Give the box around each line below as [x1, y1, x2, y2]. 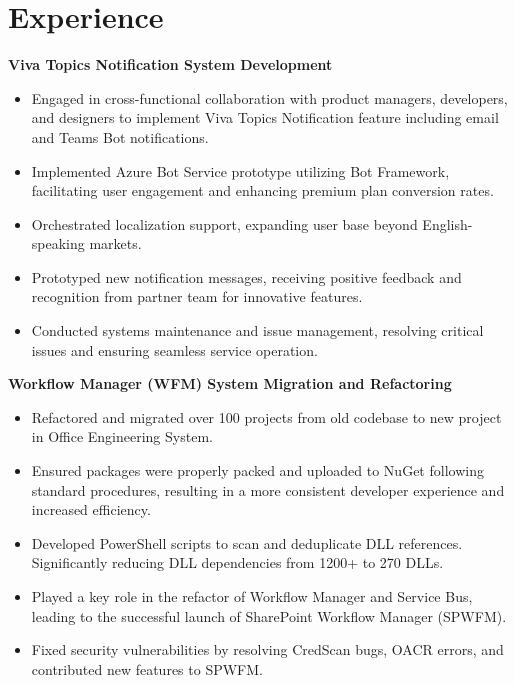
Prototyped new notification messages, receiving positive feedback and [31, 266, 462, 287]
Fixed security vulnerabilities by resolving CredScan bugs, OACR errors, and [31, 639, 504, 660]
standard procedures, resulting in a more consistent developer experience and [31, 479, 505, 500]
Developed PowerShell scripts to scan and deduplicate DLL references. [31, 532, 463, 553]
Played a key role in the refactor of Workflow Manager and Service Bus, [31, 586, 473, 606]
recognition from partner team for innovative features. [31, 286, 363, 307]
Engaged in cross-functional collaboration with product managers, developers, [31, 87, 508, 108]
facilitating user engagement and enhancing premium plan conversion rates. [31, 180, 494, 201]
